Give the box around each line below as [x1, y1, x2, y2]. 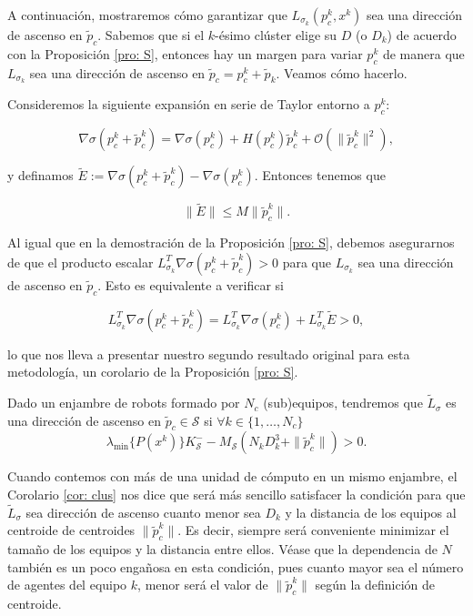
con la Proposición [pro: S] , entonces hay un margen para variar [7, 44, 363, 63]
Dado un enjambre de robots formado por [7, 393, 240, 412]
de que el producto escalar [7, 252, 154, 271]
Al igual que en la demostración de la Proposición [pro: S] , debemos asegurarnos [7, 233, 455, 252]
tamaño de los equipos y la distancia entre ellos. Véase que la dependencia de [7, 540, 438, 559]
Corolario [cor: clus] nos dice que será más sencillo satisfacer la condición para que [7, 485, 466, 504]
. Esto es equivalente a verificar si [97, 275, 284, 294]
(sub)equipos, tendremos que [263, 393, 423, 412]
